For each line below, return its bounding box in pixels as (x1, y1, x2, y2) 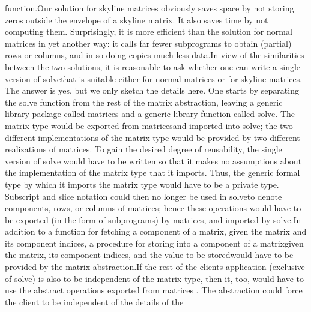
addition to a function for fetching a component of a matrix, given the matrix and (5, 225, 307, 238)
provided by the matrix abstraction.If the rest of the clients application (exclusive (5, 260, 305, 273)
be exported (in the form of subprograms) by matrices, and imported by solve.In (5, 213, 301, 226)
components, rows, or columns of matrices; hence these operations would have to (5, 202, 301, 214)
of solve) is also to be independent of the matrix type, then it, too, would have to (5, 272, 304, 284)
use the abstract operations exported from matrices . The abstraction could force (5, 284, 303, 296)
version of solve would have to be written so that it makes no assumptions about (5, 154, 302, 167)
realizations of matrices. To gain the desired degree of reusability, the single (5, 143, 282, 155)
